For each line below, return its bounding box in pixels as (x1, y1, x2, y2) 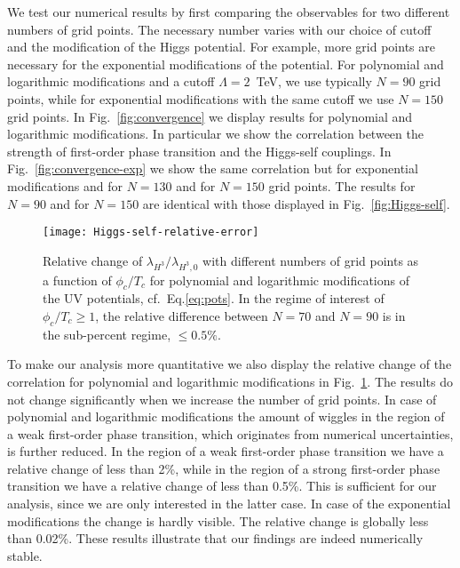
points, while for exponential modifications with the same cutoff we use (7, 89, 394, 108)
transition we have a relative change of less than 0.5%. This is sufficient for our (7, 476, 437, 495)
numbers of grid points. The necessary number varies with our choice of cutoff (7, 20, 432, 38)
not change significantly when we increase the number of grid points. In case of (7, 389, 437, 408)
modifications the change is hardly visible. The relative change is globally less (7, 511, 429, 530)
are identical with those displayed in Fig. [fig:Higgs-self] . (142, 194, 450, 212)
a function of (43, 270, 112, 289)
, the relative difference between (95, 306, 268, 324)
